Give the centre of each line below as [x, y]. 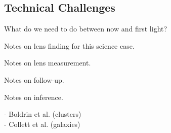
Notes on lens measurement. [48, 63]
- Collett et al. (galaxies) [42, 124]
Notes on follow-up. [34, 79]
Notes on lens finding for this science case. [69, 45]
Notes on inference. [34, 97]
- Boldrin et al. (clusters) [43, 114]
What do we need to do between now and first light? [86, 29]
